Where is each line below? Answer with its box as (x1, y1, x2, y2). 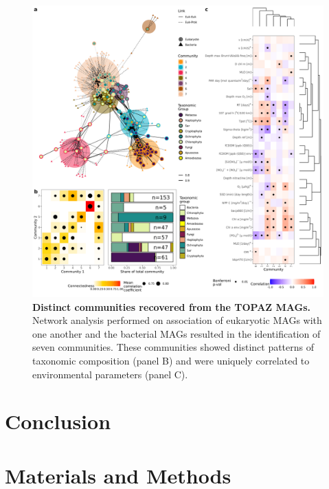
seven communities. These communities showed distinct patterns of (32, 340, 315, 354)
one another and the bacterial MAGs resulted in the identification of (32, 326, 321, 340)
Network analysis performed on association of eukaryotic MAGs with (32, 313, 322, 327)
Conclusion (5, 407, 111, 435)
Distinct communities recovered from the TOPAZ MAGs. (32, 299, 311, 314)
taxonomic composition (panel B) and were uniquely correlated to (32, 353, 310, 367)
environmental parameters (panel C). (32, 367, 188, 381)
